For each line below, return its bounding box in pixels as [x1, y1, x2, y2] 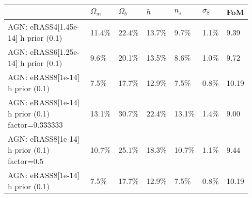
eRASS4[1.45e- [30, 21, 79, 32]
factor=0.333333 [8, 119, 63, 130]
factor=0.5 [8, 155, 44, 166]
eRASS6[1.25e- [30, 46, 79, 57]
